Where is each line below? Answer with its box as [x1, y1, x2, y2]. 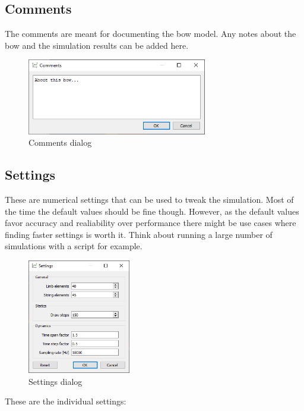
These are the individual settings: [5, 395, 126, 407]
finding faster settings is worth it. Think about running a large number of [5, 228, 273, 240]
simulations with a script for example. [5, 240, 142, 252]
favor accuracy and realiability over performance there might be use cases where [5, 217, 296, 229]
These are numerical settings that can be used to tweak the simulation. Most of [5, 193, 294, 206]
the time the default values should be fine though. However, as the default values [5, 205, 299, 217]
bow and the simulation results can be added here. [5, 39, 189, 51]
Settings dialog [28, 375, 83, 387]
